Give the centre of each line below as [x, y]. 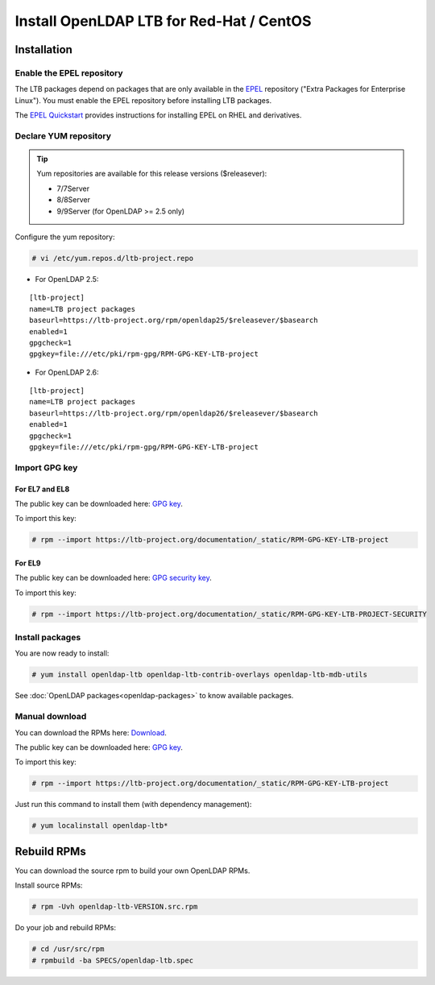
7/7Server [73, 188]
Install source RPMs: [49, 885]
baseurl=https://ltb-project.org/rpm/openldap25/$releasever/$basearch [174, 321]
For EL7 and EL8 [42, 489]
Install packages [48, 638]
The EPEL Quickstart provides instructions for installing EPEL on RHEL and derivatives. [158, 115]
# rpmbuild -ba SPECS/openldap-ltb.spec [112, 960]
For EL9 [28, 563]
